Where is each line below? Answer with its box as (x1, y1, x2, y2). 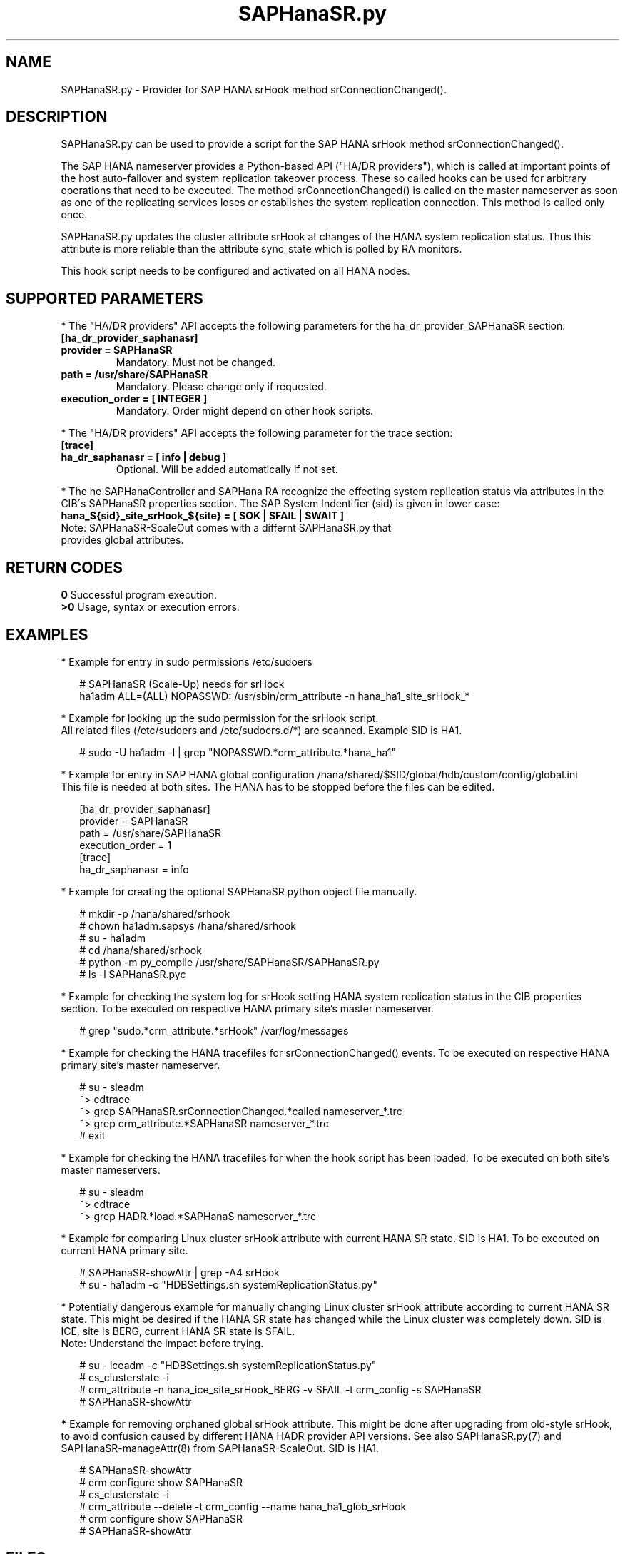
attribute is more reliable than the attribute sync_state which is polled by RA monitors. (61, 243, 462, 255)
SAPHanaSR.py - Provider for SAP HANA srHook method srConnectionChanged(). (61, 83, 447, 96)
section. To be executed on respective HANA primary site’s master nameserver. (61, 1002, 434, 1015)
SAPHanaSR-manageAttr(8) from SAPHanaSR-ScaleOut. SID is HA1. (61, 1441, 380, 1454)
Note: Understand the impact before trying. (61, 1336, 264, 1349)
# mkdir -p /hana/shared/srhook (79, 907, 230, 920)
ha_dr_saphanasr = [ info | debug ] (61, 451, 227, 464)
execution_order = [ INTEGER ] (61, 392, 208, 405)
